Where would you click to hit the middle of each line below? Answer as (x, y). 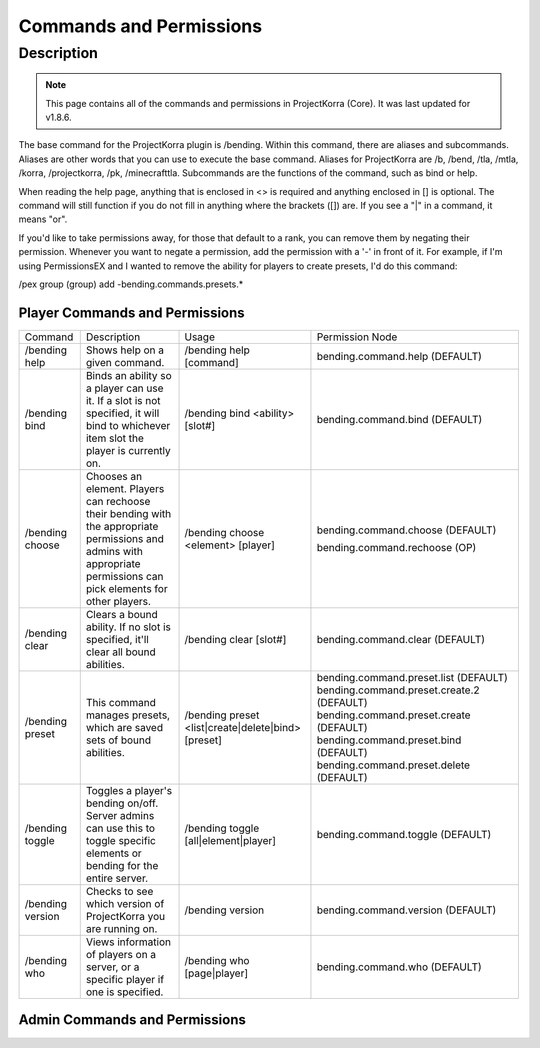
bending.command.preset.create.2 (398, 690)
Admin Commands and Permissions (132, 1020)
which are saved (124, 727)
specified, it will (122, 413)
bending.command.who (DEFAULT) (399, 967)
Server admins (120, 815)
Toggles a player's (129, 790)
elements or (113, 853)
